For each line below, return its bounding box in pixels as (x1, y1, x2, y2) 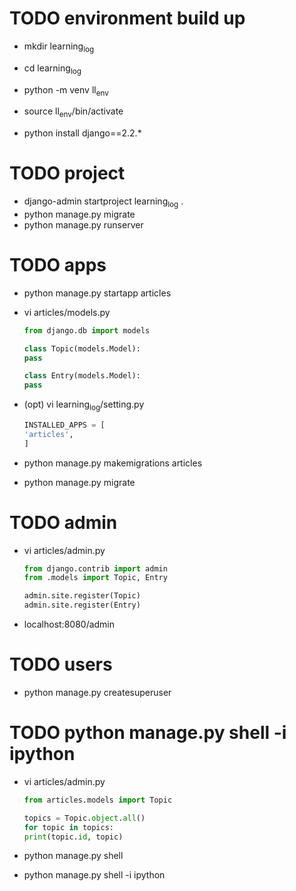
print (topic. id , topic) (23, 832, 124, 842)
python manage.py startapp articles (23, 287, 172, 299)
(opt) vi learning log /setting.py (23, 398, 145, 412)
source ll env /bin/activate (23, 105, 124, 120)
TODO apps (9, 254, 107, 277)
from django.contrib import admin (23, 563, 168, 574)
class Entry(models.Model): (23, 371, 141, 381)
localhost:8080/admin (23, 618, 116, 631)
